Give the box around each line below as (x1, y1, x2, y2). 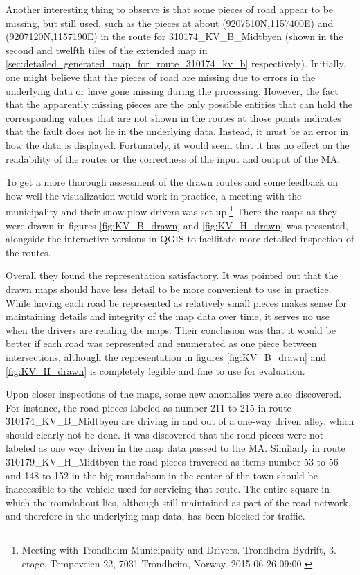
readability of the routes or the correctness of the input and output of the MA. (6, 151, 341, 166)
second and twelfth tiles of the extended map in (6, 42, 208, 57)
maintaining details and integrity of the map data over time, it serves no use (6, 309, 330, 324)
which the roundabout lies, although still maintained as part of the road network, (6, 495, 351, 509)
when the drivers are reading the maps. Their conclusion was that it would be (6, 322, 336, 337)
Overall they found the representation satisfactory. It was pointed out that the (6, 268, 339, 283)
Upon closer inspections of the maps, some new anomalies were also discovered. (6, 387, 342, 401)
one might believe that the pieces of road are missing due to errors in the (6, 69, 316, 84)
